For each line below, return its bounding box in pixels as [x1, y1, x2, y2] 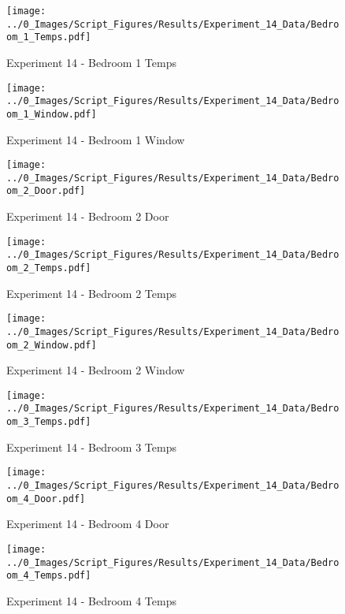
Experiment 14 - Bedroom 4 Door [6, 515, 169, 532]
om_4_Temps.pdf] [6, 570, 91, 582]
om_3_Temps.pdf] [6, 416, 91, 428]
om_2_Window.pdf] [6, 339, 97, 351]
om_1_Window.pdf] [6, 108, 97, 120]
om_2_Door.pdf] [6, 185, 86, 197]
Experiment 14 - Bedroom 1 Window [6, 131, 185, 147]
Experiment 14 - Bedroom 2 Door [6, 208, 169, 225]
